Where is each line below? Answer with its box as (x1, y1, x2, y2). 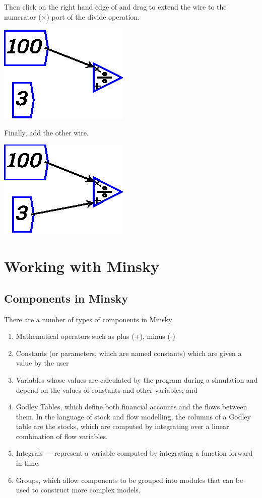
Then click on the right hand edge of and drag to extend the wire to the (4, 2, 227, 12)
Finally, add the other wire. (4, 127, 89, 137)
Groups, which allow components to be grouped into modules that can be (16, 474, 243, 485)
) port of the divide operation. (46, 11, 140, 22)
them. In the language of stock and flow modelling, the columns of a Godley (16, 411, 251, 421)
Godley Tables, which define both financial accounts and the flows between (16, 401, 247, 412)
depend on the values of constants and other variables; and (16, 384, 198, 395)
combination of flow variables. (16, 431, 108, 441)
